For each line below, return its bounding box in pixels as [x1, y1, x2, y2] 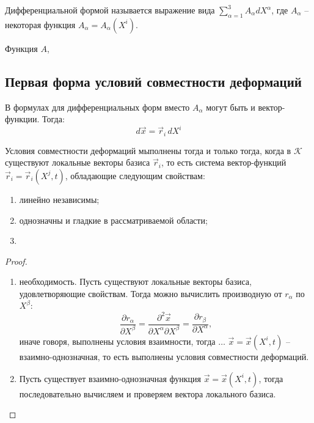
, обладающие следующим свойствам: [65, 169, 205, 182]
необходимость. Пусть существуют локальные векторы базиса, [19, 275, 252, 288]
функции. [5, 112, 40, 125]
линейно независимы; [19, 193, 100, 205]
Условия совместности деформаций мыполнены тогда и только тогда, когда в [5, 144, 291, 156]
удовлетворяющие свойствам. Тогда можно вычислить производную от [19, 287, 282, 300]
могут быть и [206, 100, 255, 113]
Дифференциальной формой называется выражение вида [5, 4, 215, 16]
